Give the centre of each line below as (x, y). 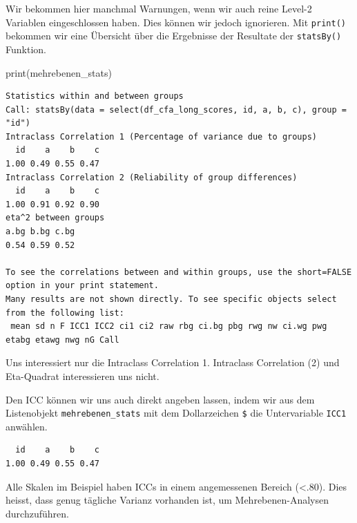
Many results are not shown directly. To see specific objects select (171, 299)
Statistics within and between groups (95, 96)
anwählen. (27, 426)
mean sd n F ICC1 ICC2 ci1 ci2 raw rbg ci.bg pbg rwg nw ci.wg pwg (169, 326)
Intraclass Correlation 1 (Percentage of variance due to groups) (162, 136)
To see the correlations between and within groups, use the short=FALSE (179, 272)
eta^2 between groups (55, 218)
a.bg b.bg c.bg (40, 232)
